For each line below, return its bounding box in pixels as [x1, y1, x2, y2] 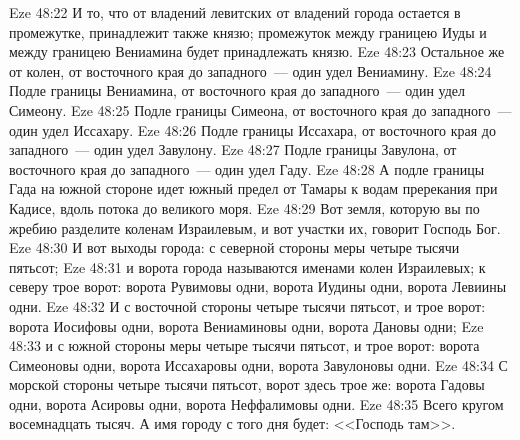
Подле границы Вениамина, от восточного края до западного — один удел [9, 80, 466, 101]
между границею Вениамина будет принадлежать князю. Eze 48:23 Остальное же [9, 41, 505, 62]
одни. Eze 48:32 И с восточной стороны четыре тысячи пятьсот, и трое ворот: [9, 295, 486, 316]
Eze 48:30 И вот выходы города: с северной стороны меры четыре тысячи [9, 237, 460, 258]
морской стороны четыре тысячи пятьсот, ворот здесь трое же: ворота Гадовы [9, 374, 485, 395]
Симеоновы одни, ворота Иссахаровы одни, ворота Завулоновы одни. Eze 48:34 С [9, 354, 508, 375]
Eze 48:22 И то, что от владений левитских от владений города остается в [9, 2, 461, 22]
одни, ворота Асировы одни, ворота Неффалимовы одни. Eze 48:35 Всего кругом [9, 393, 504, 414]
